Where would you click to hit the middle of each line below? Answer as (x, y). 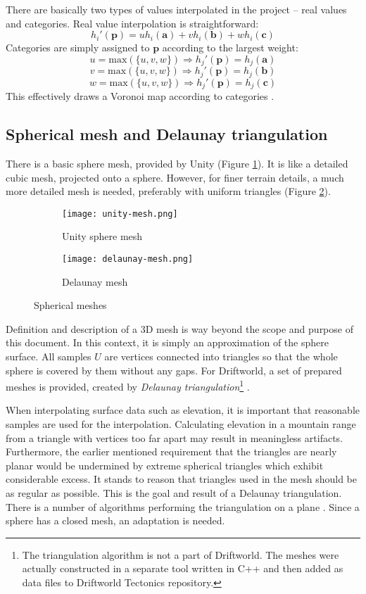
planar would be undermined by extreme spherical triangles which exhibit (165, 465)
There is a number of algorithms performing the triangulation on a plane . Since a (183, 506)
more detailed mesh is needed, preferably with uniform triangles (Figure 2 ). (168, 191)
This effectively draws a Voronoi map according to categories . (140, 96)
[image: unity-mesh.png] (120, 214)
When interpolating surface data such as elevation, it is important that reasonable (183, 410)
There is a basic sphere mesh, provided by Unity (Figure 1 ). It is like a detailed (177, 163)
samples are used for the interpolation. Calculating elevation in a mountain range (181, 424)
